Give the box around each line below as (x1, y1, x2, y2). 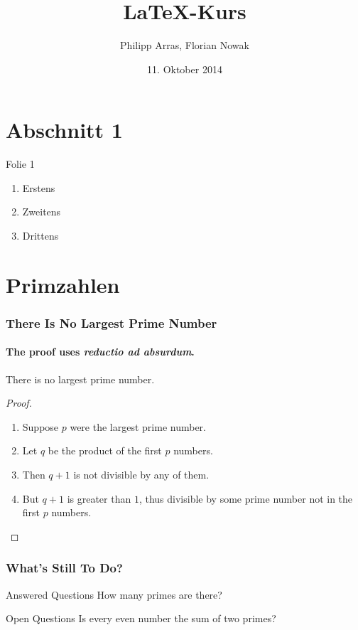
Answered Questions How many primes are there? (6, 587, 222, 602)
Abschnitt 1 (6, 115, 123, 144)
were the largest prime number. (70, 419, 206, 434)
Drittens (22, 228, 59, 243)
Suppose (22, 419, 59, 434)
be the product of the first (48, 443, 162, 458)
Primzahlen (6, 269, 120, 299)
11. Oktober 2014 (147, 61, 222, 76)
